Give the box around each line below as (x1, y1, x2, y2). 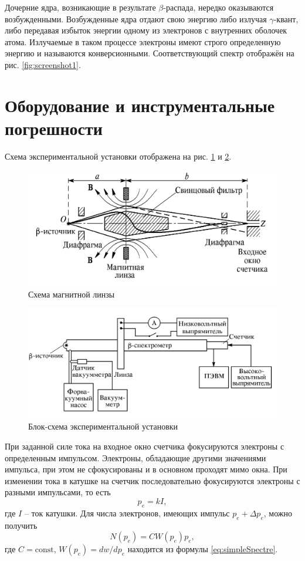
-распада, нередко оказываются (163, 1, 274, 13)
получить (5, 519, 38, 531)
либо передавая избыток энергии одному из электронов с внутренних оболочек (5, 24, 287, 36)
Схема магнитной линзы (28, 288, 115, 300)
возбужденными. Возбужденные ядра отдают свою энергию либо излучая (5, 12, 267, 25)
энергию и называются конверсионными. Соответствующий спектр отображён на (5, 47, 294, 59)
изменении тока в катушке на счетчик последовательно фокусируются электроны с (5, 474, 300, 486)
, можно (263, 506, 292, 519)
